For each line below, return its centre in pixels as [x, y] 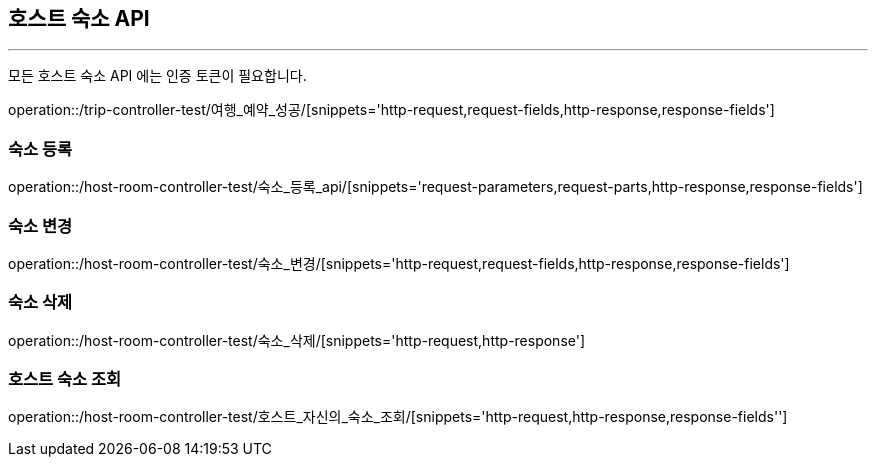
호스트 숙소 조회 [65, 379]
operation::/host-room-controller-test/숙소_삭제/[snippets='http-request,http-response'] [297, 340]
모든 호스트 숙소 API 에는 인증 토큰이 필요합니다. [157, 76]
